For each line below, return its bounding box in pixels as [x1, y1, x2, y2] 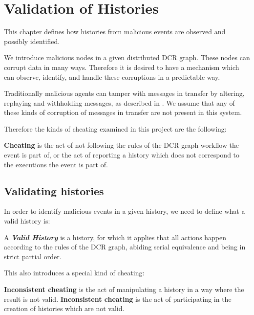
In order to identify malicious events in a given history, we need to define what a [4, 206, 245, 216]
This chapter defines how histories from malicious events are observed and [4, 26, 226, 37]
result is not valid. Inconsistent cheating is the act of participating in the [4, 293, 232, 304]
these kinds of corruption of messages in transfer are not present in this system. [4, 107, 242, 117]
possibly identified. [4, 36, 60, 46]
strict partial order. [4, 251, 62, 261]
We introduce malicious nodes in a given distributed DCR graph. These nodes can [4, 52, 250, 63]
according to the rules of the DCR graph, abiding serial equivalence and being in [4, 242, 246, 252]
